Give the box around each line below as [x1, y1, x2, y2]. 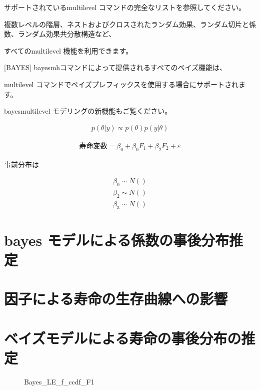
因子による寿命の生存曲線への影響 [4, 288, 228, 309]
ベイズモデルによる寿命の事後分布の [4, 327, 241, 348]
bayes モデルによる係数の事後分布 [4, 229, 229, 250]
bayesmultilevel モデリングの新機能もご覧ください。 [4, 106, 172, 116]
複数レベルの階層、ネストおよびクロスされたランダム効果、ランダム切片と [4, 19, 249, 29]
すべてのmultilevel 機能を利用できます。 [4, 45, 133, 56]
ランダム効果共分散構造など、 [17, 29, 116, 39]
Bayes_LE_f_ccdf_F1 [24, 376, 94, 386]
